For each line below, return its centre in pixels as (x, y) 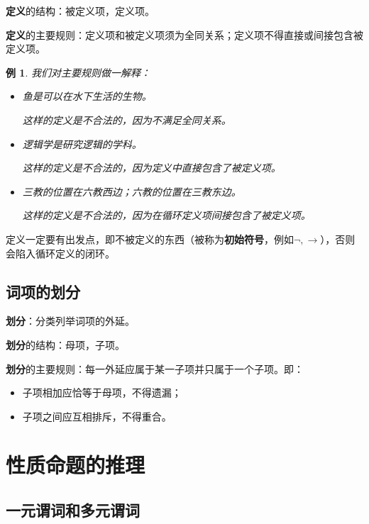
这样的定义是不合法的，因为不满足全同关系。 (127, 119)
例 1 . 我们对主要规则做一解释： (78, 72)
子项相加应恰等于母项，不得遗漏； (102, 392)
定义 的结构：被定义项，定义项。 (80, 11)
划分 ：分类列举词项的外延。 (70, 321)
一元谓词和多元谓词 (73, 510)
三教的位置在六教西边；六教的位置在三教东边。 (132, 191)
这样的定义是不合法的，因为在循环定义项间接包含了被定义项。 (166, 215)
